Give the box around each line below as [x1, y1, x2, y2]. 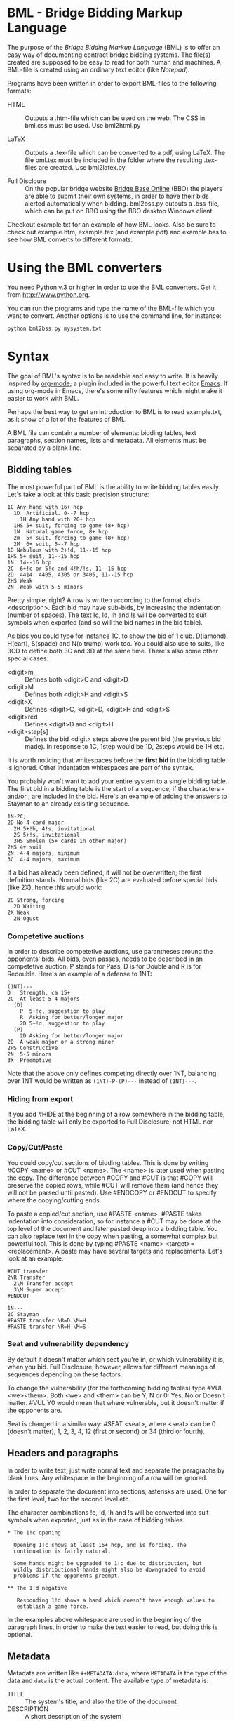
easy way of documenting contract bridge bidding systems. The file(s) [7, 51, 211, 59]
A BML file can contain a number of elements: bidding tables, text [7, 428, 196, 437]
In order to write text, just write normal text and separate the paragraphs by [7, 1466, 225, 1475]
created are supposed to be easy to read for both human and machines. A [7, 58, 221, 66]
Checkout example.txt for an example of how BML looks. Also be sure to [7, 220, 216, 229]
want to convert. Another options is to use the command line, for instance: [7, 311, 222, 320]
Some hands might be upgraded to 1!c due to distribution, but [13, 1560, 202, 1567]
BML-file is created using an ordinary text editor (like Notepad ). [7, 65, 190, 74]
